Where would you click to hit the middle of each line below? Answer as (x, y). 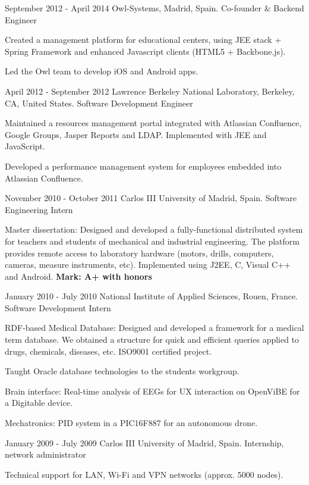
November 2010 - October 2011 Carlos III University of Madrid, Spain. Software (151, 198)
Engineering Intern (39, 209)
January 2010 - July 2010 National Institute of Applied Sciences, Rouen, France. (151, 296)
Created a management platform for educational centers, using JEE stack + (143, 40)
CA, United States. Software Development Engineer (99, 103)
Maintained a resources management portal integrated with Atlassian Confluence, (153, 123)
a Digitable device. (39, 403)
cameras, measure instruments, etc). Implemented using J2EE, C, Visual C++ (148, 265)
